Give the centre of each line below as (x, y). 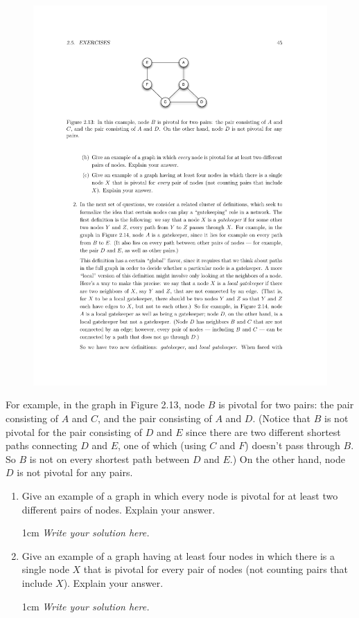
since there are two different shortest (263, 431)
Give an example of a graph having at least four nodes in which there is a (178, 555)
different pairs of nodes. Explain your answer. (119, 509)
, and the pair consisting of (155, 418)
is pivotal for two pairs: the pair (286, 405)
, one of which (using (162, 445)
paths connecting (42, 445)
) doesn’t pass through (292, 445)
